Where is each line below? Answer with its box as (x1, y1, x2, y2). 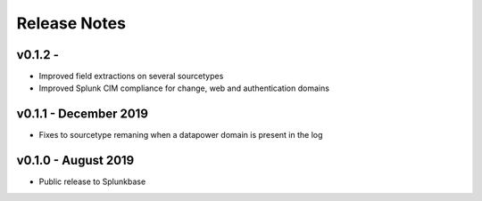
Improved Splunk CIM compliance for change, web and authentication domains (38, 83, 330, 93)
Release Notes (16, 13, 127, 33)
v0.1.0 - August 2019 (16, 153, 135, 168)
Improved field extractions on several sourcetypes (38, 71, 224, 82)
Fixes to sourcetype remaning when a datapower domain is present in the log (38, 130, 323, 141)
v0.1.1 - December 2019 (16, 107, 149, 122)
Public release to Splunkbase (38, 176, 146, 187)
